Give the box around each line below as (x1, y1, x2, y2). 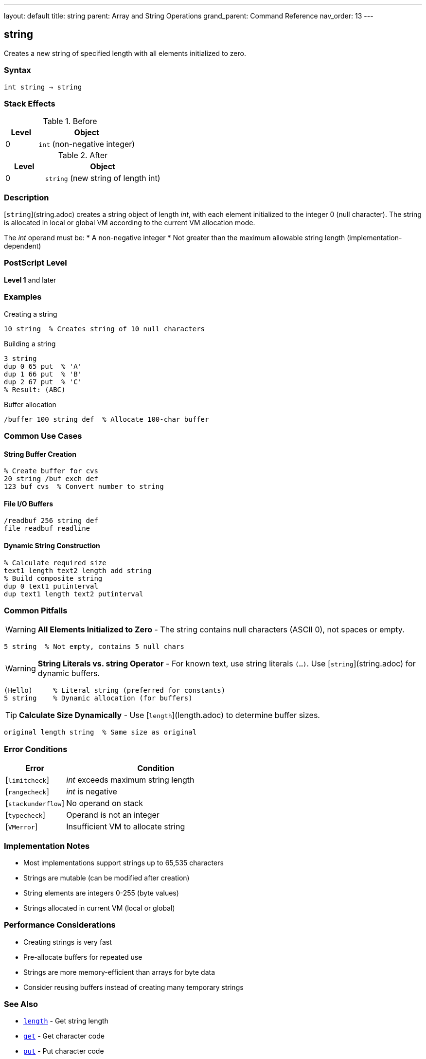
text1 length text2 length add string (4, 566, 152, 574)
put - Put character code (23, 1047, 104, 1056)
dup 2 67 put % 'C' (4, 377, 82, 386)
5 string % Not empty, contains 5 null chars (4, 643, 184, 651)
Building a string (4, 339, 56, 348)
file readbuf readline (4, 524, 90, 533)
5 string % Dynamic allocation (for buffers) (4, 694, 193, 702)
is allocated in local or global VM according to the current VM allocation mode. (4, 218, 255, 227)
